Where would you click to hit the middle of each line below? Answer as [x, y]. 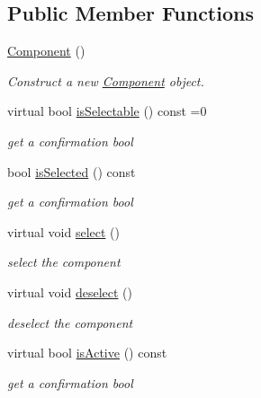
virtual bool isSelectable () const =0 [107, 111]
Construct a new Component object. [106, 80]
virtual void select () [63, 231]
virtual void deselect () [70, 292]
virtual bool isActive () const [87, 353]
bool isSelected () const [72, 171]
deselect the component [70, 322]
